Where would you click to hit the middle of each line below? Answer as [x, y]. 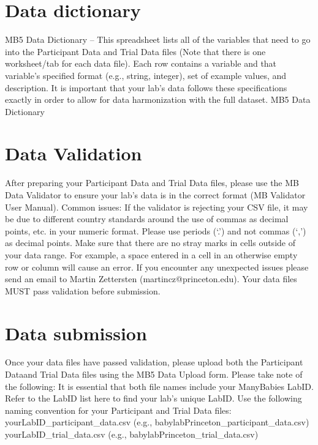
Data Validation [74, 153]
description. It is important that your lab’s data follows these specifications [146, 87]
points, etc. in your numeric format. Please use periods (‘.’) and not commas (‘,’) [156, 230]
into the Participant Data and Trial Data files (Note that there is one [135, 51]
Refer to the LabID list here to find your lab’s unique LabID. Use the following [153, 398]
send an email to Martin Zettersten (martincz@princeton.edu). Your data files [151, 279]
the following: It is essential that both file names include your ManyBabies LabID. [159, 386]
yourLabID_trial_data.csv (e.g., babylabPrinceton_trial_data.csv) [132, 434]
